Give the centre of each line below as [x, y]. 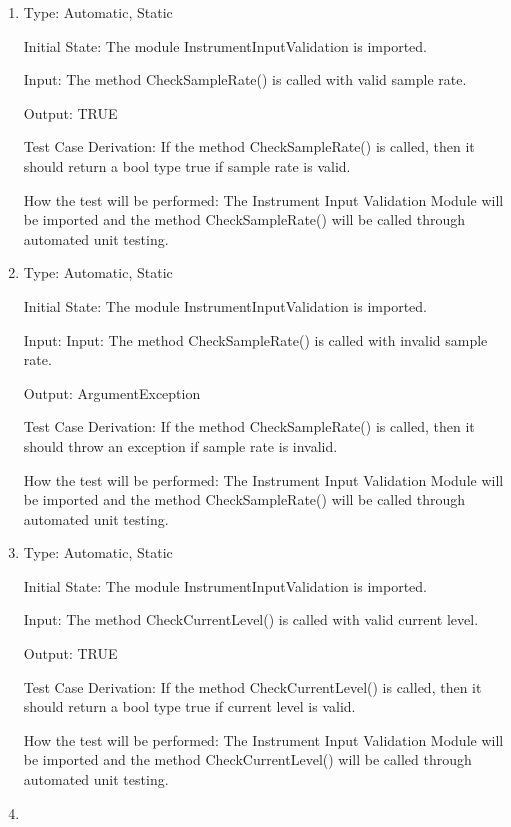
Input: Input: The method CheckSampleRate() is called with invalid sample [255, 339]
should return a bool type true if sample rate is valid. [187, 165]
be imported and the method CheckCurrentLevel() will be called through [247, 759]
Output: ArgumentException [112, 392]
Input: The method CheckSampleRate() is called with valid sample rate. [245, 79]
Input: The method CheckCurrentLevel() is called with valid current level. [251, 619]
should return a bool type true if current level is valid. [189, 706]
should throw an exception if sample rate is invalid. [180, 445]
